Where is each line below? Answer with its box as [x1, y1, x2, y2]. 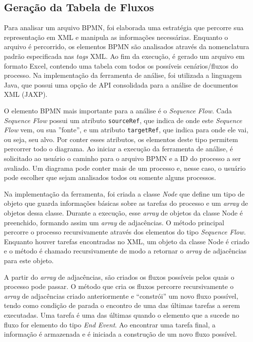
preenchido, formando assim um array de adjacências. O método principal [4, 217, 224, 227]
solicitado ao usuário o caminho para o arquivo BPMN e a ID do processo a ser [4, 153, 241, 163]
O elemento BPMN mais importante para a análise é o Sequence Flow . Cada [4, 105, 232, 115]
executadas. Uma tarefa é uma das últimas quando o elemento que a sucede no [4, 309, 239, 320]
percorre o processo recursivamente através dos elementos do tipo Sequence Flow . [4, 227, 246, 237]
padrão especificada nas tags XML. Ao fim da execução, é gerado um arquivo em [4, 51, 245, 61]
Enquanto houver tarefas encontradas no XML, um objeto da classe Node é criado [4, 236, 250, 246]
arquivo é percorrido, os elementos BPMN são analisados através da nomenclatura [4, 41, 250, 52]
